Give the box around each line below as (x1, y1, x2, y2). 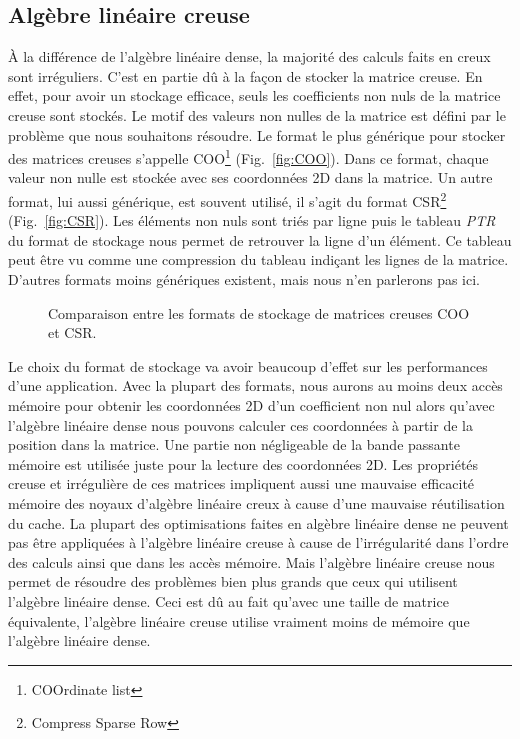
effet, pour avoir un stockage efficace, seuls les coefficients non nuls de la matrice (8, 85, 501, 106)
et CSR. (48, 322, 97, 343)
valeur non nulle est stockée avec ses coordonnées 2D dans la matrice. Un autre (8, 167, 493, 188)
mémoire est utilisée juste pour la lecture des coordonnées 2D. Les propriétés (8, 453, 479, 474)
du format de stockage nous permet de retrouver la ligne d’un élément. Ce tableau (8, 229, 512, 250)
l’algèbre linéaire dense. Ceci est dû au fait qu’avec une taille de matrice (8, 590, 449, 611)
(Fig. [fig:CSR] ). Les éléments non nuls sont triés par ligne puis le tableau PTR (8, 210, 496, 231)
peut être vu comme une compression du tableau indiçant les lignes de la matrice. (8, 249, 509, 270)
